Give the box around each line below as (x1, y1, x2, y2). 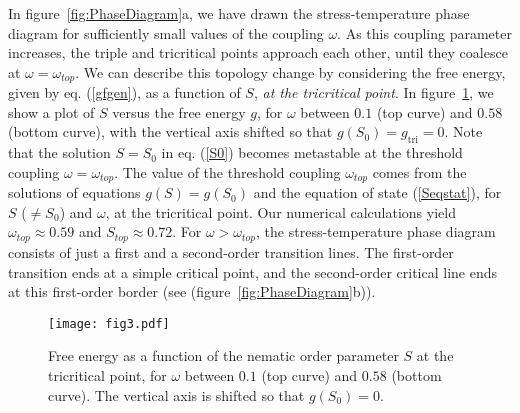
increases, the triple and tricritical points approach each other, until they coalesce (8, 42, 508, 63)
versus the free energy (112, 101, 246, 122)
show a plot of (8, 101, 95, 122)
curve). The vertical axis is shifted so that (48, 384, 305, 405)
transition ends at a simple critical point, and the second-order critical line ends (8, 261, 498, 282)
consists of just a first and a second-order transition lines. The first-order (8, 241, 454, 262)
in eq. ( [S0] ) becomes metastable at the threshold (161, 142, 463, 163)
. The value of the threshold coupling (114, 161, 341, 182)
